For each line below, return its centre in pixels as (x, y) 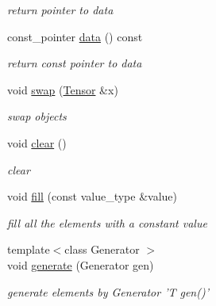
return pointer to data (60, 10)
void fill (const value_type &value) (92, 196)
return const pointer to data (75, 63)
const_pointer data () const (75, 36)
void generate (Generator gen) (81, 264)
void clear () (37, 142)
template (29, 249)
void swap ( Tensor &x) (63, 89)
